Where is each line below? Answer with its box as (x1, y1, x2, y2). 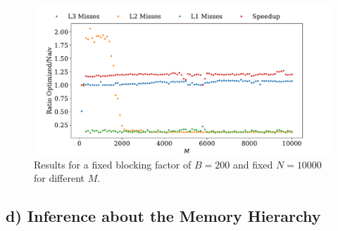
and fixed (232, 157, 273, 171)
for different (34, 171, 85, 185)
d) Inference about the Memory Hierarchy (6, 205, 321, 227)
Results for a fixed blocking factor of (34, 157, 192, 171)
